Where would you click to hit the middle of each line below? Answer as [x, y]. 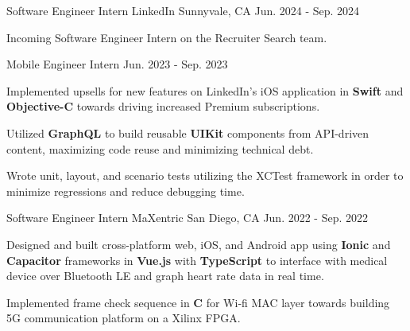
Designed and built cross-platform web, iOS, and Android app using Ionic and [199, 244]
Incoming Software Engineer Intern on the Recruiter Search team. [167, 37]
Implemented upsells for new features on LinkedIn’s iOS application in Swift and [205, 90]
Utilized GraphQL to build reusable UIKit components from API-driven [188, 132]
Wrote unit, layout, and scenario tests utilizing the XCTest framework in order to [205, 175]
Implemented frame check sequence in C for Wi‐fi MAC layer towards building [198, 302]
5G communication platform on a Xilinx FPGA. [124, 318]
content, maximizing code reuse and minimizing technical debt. [160, 148]
